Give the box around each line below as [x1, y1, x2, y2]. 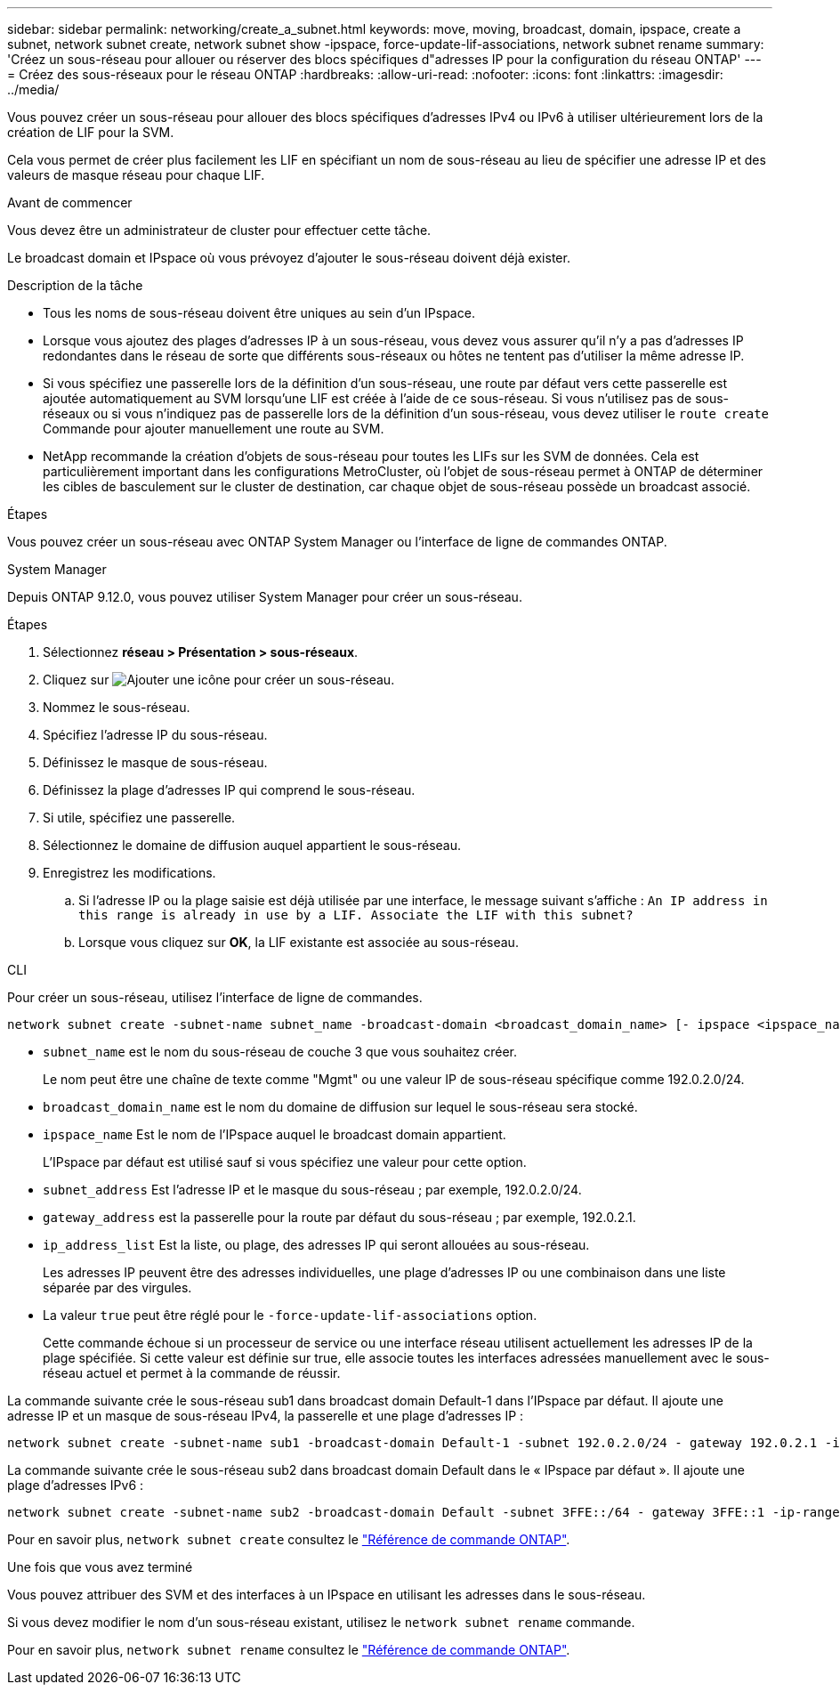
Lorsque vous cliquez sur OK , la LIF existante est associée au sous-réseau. [78, 935, 519, 950]
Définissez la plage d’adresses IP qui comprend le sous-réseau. [43, 782, 416, 797]
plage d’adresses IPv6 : [7, 1477, 144, 1493]
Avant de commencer [7, 195, 133, 210]
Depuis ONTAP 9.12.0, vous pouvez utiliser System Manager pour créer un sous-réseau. [7, 589, 522, 604]
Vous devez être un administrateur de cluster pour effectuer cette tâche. [7, 223, 432, 238]
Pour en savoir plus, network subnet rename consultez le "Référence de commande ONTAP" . [7, 1642, 570, 1657]
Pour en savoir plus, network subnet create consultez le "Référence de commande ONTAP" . [7, 1532, 570, 1547]
